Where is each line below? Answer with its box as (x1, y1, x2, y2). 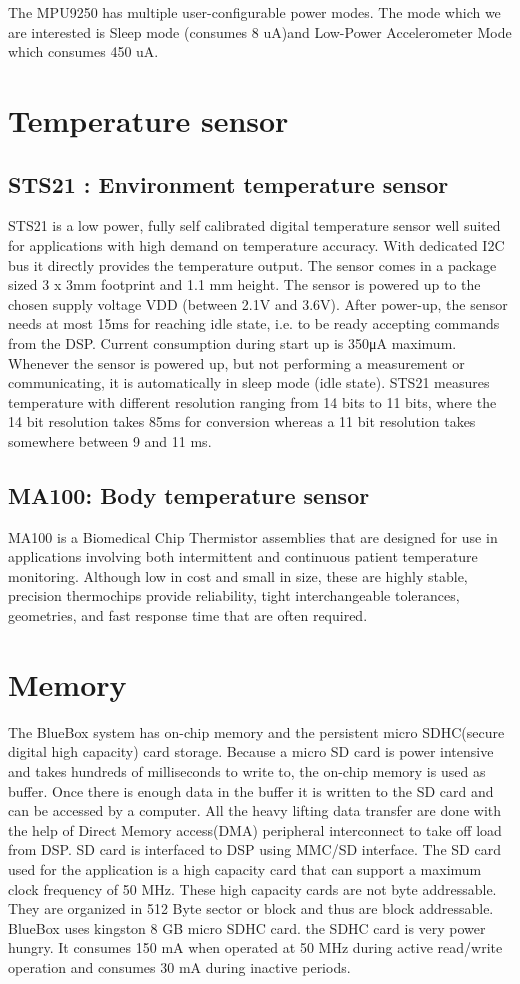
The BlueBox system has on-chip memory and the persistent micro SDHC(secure (8, 721, 505, 742)
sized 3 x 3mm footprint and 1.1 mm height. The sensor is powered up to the (8, 274, 481, 295)
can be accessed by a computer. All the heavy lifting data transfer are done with (8, 800, 502, 821)
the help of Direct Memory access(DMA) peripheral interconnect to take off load (8, 819, 502, 840)
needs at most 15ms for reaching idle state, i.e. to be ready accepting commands (8, 313, 500, 334)
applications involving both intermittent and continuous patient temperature (8, 546, 478, 567)
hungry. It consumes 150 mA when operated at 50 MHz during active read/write (8, 937, 503, 958)
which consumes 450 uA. (8, 41, 159, 62)
